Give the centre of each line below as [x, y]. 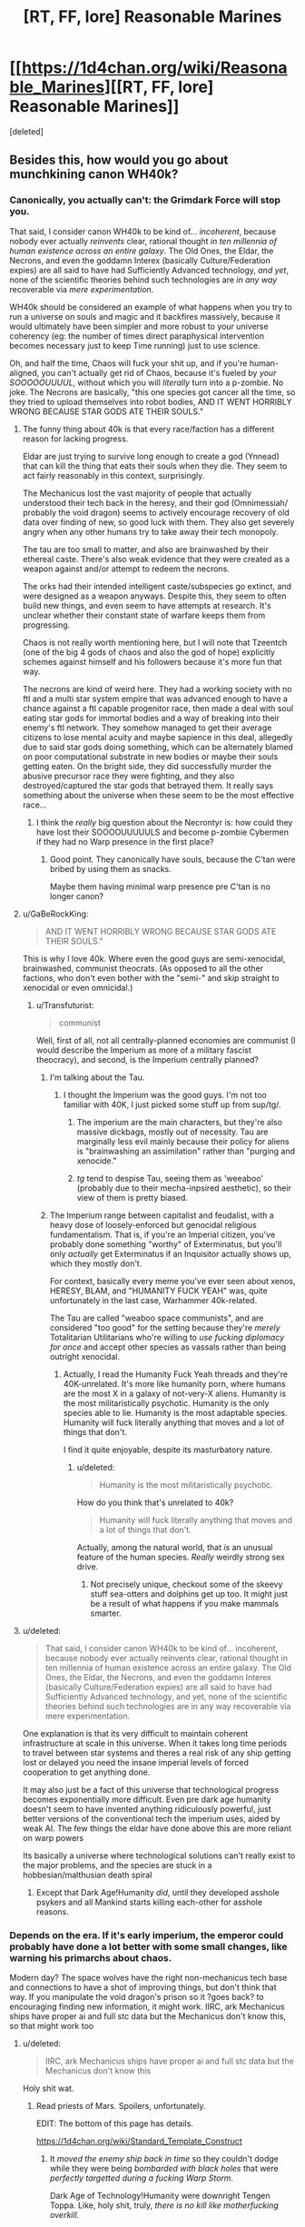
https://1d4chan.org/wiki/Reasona [154, 68]
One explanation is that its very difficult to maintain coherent [135, 1733]
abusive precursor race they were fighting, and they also [128, 776]
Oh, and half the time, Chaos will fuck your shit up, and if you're [128, 363]
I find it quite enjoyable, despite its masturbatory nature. [168, 1450]
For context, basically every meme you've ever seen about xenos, [172, 1281]
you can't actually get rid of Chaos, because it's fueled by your [159, 372]
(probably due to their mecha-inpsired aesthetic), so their [184, 1188]
